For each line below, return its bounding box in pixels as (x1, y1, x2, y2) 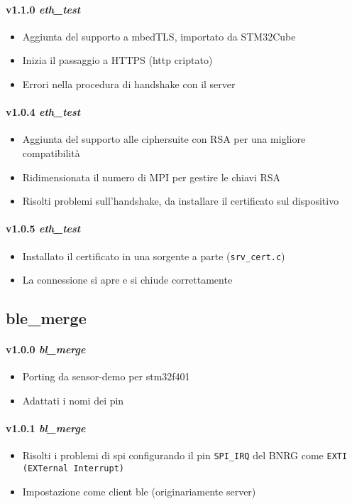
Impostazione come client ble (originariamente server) (22, 483, 256, 498)
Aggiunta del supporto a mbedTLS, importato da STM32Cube (22, 28, 296, 43)
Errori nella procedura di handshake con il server (22, 76, 236, 91)
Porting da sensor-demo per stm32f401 (22, 369, 190, 384)
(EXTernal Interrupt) (22, 463, 124, 474)
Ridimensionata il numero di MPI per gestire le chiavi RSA (22, 169, 281, 184)
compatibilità (22, 145, 80, 160)
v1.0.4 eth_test (6, 104, 81, 119)
